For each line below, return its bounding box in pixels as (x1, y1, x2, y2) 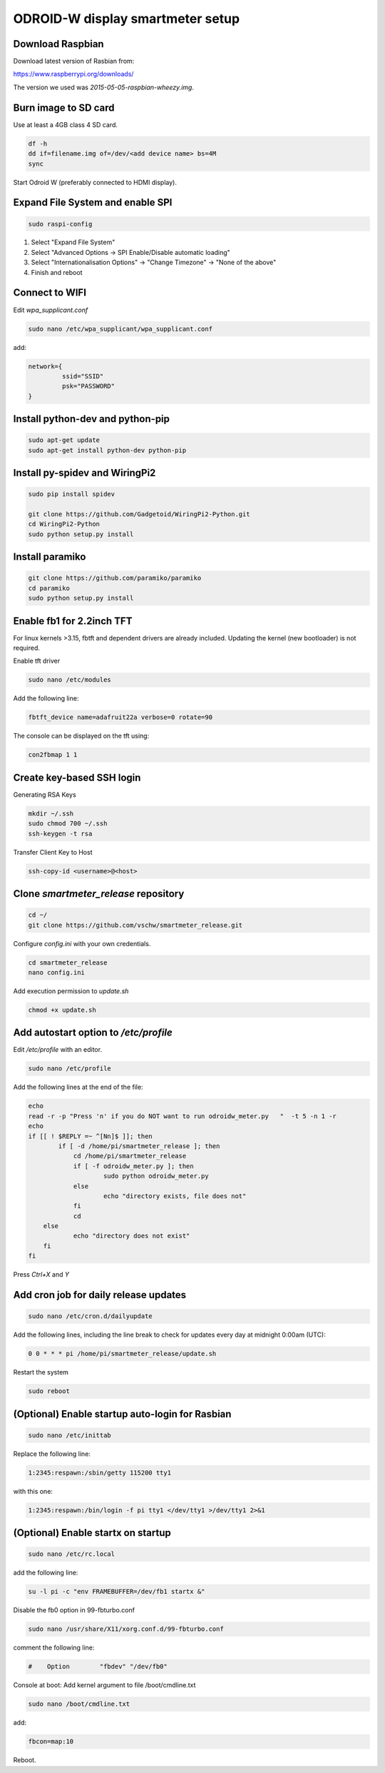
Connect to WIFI (13, 286, 87, 299)
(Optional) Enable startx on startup (13, 1527, 171, 1539)
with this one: (13, 1487, 53, 1495)
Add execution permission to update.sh (13, 986, 129, 995)
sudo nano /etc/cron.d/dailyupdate (28, 1312, 153, 1320)
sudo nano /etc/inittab (28, 1431, 112, 1439)
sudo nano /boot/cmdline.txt (28, 1700, 130, 1708)
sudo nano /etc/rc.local (28, 1550, 115, 1558)
